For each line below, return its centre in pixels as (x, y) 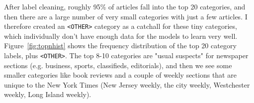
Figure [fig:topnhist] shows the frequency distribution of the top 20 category (120, 46)
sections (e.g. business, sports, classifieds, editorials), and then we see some (118, 65)
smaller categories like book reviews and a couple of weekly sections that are (120, 75)
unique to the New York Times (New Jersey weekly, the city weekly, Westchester (127, 84)
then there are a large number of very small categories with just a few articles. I (126, 16)
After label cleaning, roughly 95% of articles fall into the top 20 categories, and (125, 6)
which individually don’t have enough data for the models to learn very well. (121, 36)
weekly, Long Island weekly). (48, 94)
